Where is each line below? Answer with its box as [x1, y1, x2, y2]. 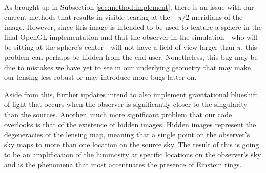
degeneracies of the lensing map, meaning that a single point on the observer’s [4, 129, 250, 140]
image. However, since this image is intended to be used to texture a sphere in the [4, 21, 262, 32]
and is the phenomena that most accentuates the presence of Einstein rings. [4, 159, 242, 169]
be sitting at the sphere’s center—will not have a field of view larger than [4, 41, 235, 52]
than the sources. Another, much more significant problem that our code [4, 109, 232, 119]
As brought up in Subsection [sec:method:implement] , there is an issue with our [4, 2, 254, 12]
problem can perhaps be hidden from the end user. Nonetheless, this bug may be [4, 51, 258, 62]
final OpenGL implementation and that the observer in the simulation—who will [4, 31, 258, 42]
